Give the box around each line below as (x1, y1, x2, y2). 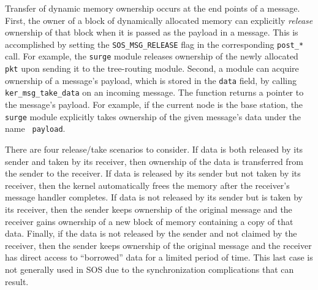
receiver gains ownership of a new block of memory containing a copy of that (5, 215, 293, 227)
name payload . (5, 122, 66, 135)
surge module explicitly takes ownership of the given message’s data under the (5, 110, 301, 123)
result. (5, 275, 29, 288)
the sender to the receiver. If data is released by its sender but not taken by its (5, 167, 301, 180)
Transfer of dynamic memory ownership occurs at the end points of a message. (5, 2, 300, 14)
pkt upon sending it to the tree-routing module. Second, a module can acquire (5, 62, 299, 75)
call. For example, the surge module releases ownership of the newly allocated (5, 50, 298, 63)
